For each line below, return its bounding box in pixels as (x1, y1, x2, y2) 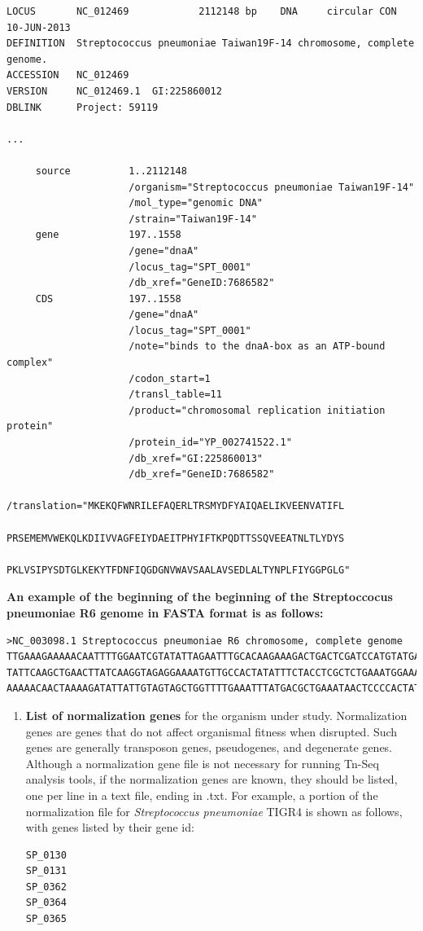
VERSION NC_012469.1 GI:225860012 (7, 85, 222, 97)
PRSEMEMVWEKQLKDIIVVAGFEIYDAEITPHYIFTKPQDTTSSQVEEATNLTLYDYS (7, 532, 345, 544)
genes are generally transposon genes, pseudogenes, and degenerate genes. (25, 739, 393, 756)
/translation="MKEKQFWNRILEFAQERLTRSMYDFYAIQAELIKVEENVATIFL (7, 500, 345, 512)
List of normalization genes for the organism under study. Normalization (25, 706, 408, 723)
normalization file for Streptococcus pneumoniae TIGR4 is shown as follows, (25, 802, 403, 819)
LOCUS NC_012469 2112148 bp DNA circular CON (7, 6, 397, 17)
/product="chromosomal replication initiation (129, 404, 386, 416)
